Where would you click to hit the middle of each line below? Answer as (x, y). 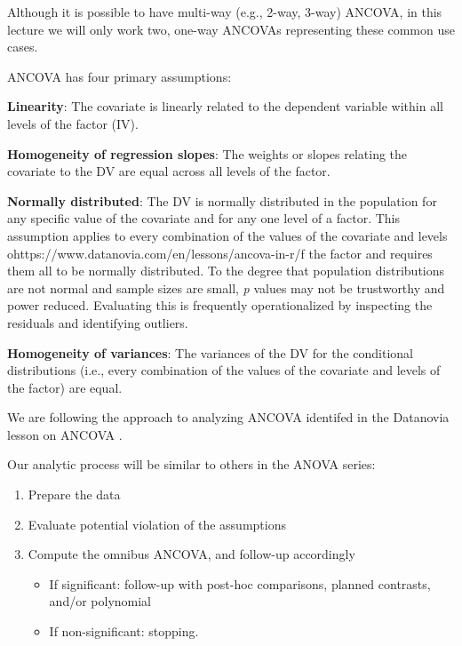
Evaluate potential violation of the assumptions (157, 524)
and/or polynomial (100, 601)
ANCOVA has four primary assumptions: (119, 76)
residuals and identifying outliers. (98, 322)
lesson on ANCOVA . (65, 434)
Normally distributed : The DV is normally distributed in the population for (222, 200)
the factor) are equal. (65, 387)
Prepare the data (74, 494)
